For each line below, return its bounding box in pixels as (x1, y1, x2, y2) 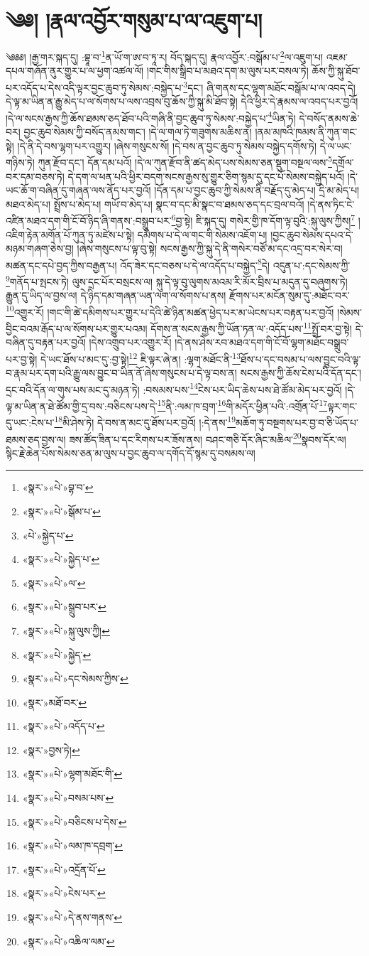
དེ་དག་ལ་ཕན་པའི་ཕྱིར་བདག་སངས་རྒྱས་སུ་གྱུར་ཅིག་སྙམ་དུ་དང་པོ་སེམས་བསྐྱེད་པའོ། (67, 168, 345, 183)
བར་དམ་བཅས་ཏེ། (6, 168, 65, 183)
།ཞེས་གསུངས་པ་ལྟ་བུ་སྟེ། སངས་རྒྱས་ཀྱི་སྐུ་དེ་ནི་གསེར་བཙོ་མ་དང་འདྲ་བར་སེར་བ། (77, 241, 343, 256)
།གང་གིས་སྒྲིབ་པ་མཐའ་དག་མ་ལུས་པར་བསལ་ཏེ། (146, 63, 309, 78)
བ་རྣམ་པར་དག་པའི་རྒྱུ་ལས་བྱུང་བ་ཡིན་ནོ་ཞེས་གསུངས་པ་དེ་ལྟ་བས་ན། (6, 365, 237, 380)
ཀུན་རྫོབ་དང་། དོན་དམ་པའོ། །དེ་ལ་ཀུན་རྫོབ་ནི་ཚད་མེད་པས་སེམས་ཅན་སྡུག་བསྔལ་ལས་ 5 (38, 153, 332, 169)
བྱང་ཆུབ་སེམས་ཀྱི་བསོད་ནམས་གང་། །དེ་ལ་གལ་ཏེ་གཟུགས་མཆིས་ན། (23, 124, 252, 139)
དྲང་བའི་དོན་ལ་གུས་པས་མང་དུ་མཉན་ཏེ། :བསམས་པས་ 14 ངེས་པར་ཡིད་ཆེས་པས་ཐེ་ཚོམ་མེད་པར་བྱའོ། (6, 380, 342, 397)
